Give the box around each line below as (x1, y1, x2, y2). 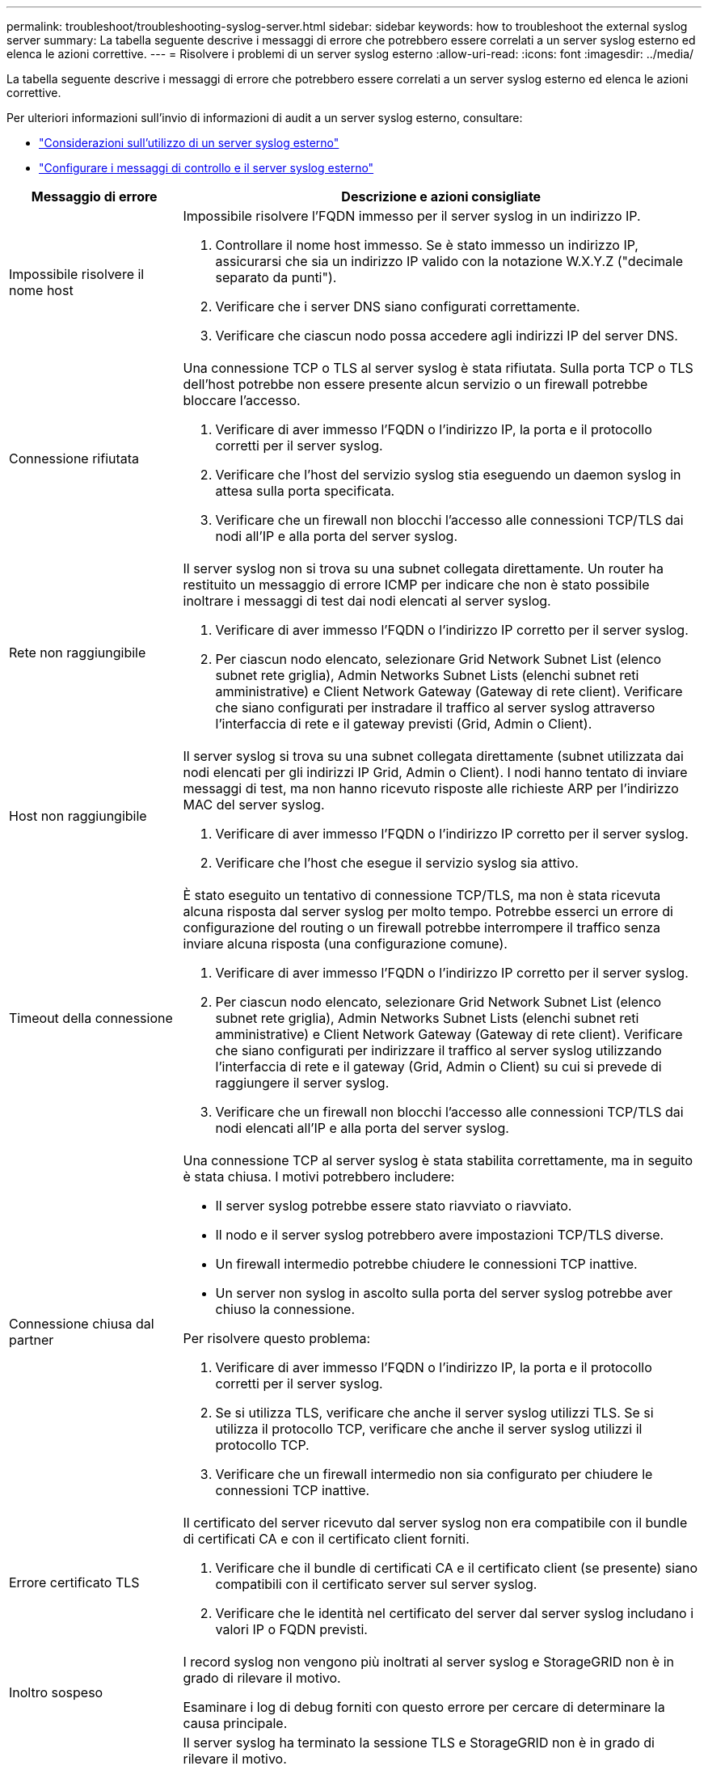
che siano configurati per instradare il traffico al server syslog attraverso (215, 699, 655, 716)
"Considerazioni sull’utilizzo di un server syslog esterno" (39, 136, 339, 150)
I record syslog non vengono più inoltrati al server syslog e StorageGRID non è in (183, 1654, 675, 1670)
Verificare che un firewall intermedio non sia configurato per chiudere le (215, 1466, 653, 1482)
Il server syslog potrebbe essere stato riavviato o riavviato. (215, 1198, 572, 1214)
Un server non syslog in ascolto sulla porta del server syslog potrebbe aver (215, 1285, 673, 1301)
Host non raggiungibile (9, 808, 147, 824)
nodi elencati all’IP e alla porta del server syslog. (215, 1120, 509, 1136)
